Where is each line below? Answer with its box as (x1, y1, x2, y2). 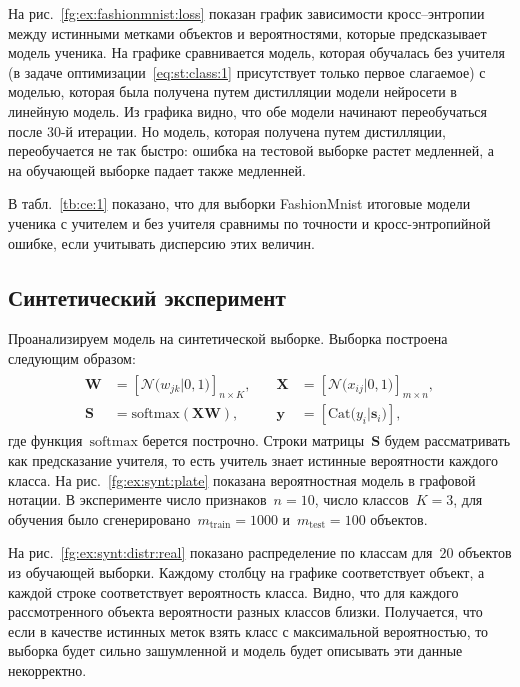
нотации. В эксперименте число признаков (8, 489, 267, 510)
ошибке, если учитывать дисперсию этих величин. (8, 232, 315, 253)
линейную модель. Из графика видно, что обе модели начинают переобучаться (8, 100, 487, 121)
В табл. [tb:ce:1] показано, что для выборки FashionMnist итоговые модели (8, 193, 471, 214)
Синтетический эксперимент (8, 281, 286, 312)
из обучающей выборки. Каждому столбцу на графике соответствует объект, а (8, 561, 485, 582)
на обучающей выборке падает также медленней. (8, 159, 306, 180)
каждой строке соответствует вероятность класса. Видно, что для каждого (8, 581, 459, 602)
